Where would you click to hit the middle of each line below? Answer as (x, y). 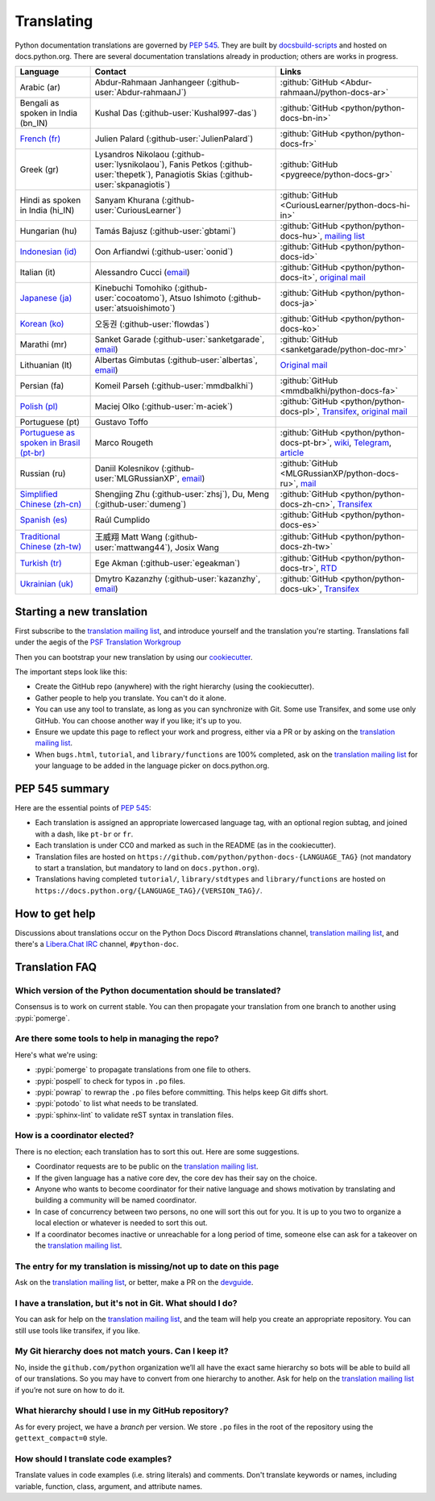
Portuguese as (48, 433)
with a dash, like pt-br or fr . (84, 834)
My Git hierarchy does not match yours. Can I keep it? (122, 1351)
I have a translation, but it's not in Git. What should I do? (126, 1303)
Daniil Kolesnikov (127, 469)
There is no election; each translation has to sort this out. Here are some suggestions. (157, 1151)
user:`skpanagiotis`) (133, 185)
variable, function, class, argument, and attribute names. (109, 1486)
